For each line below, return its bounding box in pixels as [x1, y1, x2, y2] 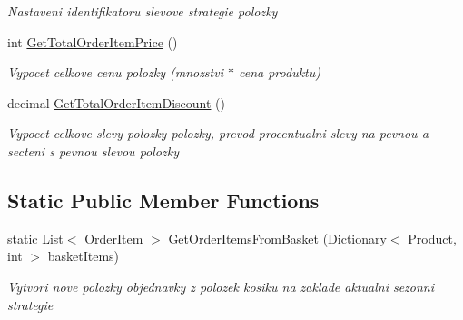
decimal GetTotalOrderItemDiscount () [7, 93, 226, 112]
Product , [408, 228, 457, 247]
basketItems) [47, 246, 120, 265]
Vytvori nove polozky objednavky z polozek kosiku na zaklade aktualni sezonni [7, 276, 435, 295]
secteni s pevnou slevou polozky [7, 141, 179, 160]
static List [7, 228, 64, 247]
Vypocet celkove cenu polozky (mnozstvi [7, 63, 223, 82]
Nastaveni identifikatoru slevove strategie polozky [7, 2, 278, 20]
